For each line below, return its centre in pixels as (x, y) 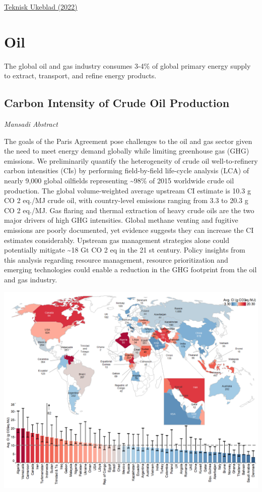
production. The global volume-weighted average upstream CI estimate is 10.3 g (127, 190)
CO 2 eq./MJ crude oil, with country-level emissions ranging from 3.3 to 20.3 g (126, 200)
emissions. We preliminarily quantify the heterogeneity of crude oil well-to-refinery (131, 160)
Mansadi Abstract (31, 124)
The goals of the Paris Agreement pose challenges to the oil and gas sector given (128, 141)
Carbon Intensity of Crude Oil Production (117, 103)
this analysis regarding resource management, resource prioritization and (116, 259)
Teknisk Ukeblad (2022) (41, 7)
